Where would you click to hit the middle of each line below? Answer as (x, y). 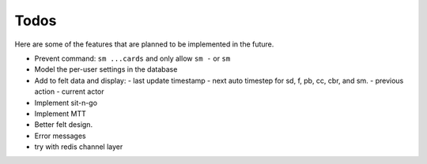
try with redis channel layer (79, 147)
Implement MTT (60, 114)
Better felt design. (64, 125)
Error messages (60, 136)
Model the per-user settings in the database (106, 69)
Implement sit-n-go (66, 102)
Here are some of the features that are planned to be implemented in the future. (144, 44)
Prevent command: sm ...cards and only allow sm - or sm (132, 58)
